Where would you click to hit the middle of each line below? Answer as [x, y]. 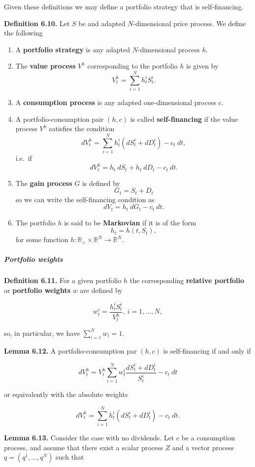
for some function [42, 239]
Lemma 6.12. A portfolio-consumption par [70, 350]
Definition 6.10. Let [37, 23]
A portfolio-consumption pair [60, 119]
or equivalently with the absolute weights [66, 394]
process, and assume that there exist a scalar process [84, 447]
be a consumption [208, 438]
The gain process [44, 183]
